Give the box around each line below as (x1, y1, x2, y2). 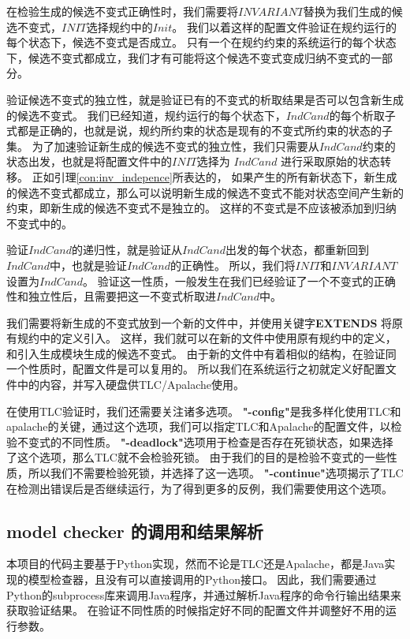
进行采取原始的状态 (281, 153, 381, 170)
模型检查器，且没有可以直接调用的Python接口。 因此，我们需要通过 (28, 571, 377, 588)
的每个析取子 (329, 106, 396, 123)
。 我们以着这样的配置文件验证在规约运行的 (172, 18, 397, 35)
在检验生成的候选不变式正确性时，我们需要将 (6, 3, 238, 19)
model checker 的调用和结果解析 (6, 518, 263, 543)
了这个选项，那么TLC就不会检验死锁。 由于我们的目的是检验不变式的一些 (6, 449, 386, 465)
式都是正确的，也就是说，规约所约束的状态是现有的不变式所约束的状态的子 (6, 122, 393, 139)
